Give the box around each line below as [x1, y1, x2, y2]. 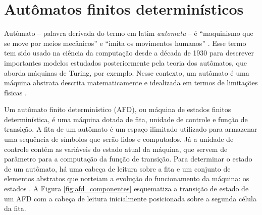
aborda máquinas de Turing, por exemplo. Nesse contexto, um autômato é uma [4, 67, 249, 78]
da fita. [4, 203, 26, 213]
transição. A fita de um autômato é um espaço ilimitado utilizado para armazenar [4, 124, 257, 134]
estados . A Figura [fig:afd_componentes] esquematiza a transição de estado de [4, 183, 249, 194]
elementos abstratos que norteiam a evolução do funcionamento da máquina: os [4, 173, 249, 184]
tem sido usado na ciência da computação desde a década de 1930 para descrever [4, 47, 254, 58]
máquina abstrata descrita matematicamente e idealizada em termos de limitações [4, 77, 258, 88]
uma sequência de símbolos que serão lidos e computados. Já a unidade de [4, 134, 234, 144]
